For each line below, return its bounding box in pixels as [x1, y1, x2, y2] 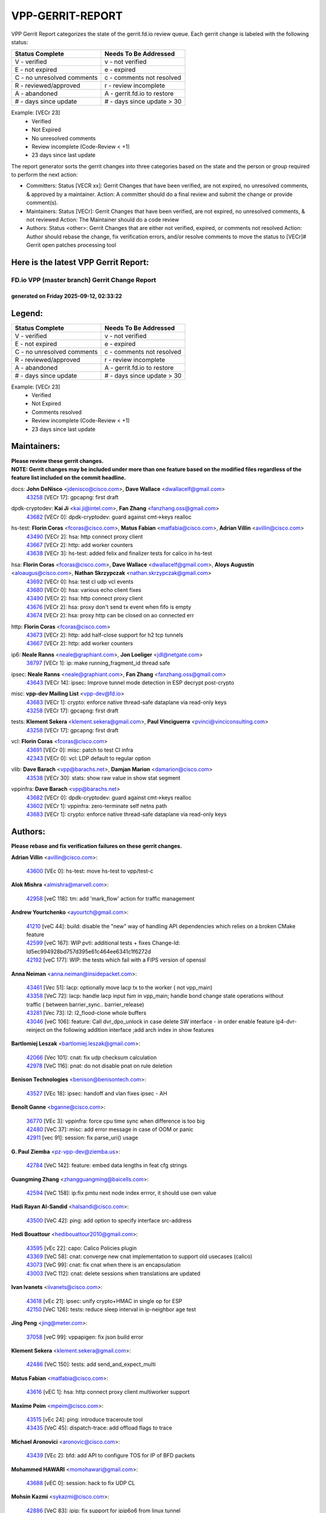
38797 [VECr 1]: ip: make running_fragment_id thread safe [26, 660, 170, 667]
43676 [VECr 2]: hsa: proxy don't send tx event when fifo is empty [26, 603, 191, 611]
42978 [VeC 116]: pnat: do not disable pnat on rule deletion [26, 1062, 173, 1069]
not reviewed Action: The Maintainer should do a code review [26, 216, 179, 223]
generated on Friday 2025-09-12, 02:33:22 [11, 292, 123, 300]
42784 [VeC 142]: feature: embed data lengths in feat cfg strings [26, 1162, 187, 1169]
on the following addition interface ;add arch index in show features [46, 1026, 214, 1033]
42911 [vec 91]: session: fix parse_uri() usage [26, 1134, 138, 1141]
